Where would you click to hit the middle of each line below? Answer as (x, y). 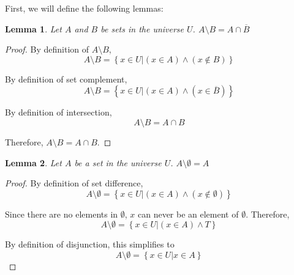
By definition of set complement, (66, 79)
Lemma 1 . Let (33, 28)
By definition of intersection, (58, 112)
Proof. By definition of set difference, (74, 183)
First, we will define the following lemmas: (84, 8)
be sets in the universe (142, 28)
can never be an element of (188, 214)
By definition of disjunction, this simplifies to (90, 244)
